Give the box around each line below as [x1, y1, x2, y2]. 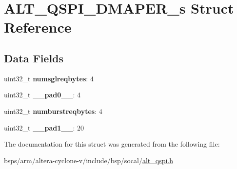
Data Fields [4, 50, 64, 65]
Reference [4, 17, 72, 37]
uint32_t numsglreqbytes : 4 [4, 73, 94, 83]
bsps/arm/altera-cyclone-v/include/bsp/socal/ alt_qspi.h [4, 155, 174, 165]
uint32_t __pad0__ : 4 [4, 90, 81, 100]
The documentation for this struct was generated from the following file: [4, 139, 220, 149]
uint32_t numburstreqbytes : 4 [4, 106, 102, 116]
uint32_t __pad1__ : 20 [4, 122, 84, 132]
